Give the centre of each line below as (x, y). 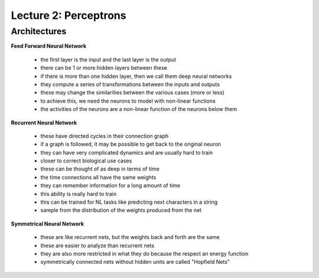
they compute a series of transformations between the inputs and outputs (130, 84)
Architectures (39, 31)
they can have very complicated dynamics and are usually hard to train (127, 152)
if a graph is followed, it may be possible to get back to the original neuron (131, 144)
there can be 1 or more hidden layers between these (104, 68)
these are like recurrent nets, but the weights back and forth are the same (130, 237)
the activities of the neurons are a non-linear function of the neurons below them (139, 109)
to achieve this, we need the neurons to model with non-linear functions (128, 101)
